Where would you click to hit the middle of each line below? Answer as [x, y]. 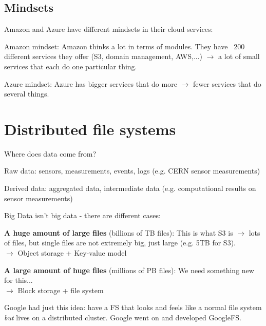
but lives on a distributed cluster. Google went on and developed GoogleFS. [123, 318]
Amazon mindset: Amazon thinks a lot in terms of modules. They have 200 [125, 46]
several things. [27, 94]
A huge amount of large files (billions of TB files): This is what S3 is [119, 232]
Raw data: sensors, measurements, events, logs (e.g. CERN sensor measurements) [132, 171]
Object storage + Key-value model [72, 253]
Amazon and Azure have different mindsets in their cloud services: [109, 29]
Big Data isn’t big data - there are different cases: [82, 215]
